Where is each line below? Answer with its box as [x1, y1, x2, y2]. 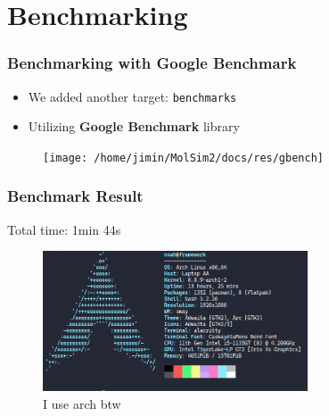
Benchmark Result [7, 185, 144, 207]
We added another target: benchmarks [28, 87, 237, 105]
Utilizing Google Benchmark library [28, 117, 240, 136]
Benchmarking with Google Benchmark [7, 52, 297, 74]
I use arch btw [43, 394, 121, 412]
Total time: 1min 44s [7, 220, 121, 238]
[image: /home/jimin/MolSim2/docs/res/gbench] [43, 151, 324, 164]
